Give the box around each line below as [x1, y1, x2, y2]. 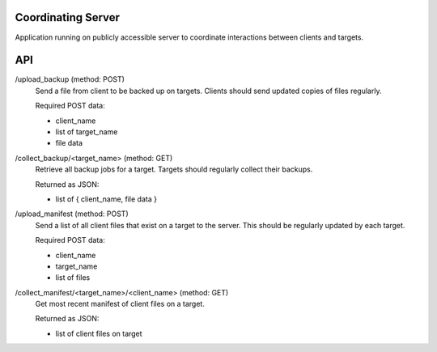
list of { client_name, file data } [55, 194, 158, 204]
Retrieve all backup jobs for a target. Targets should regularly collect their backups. [35, 164, 313, 174]
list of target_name [55, 126, 118, 137]
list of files [55, 273, 91, 282]
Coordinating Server [15, 11, 121, 24]
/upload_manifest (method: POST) [15, 209, 129, 218]
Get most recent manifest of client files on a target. [35, 299, 206, 309]
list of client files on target [55, 329, 142, 338]
